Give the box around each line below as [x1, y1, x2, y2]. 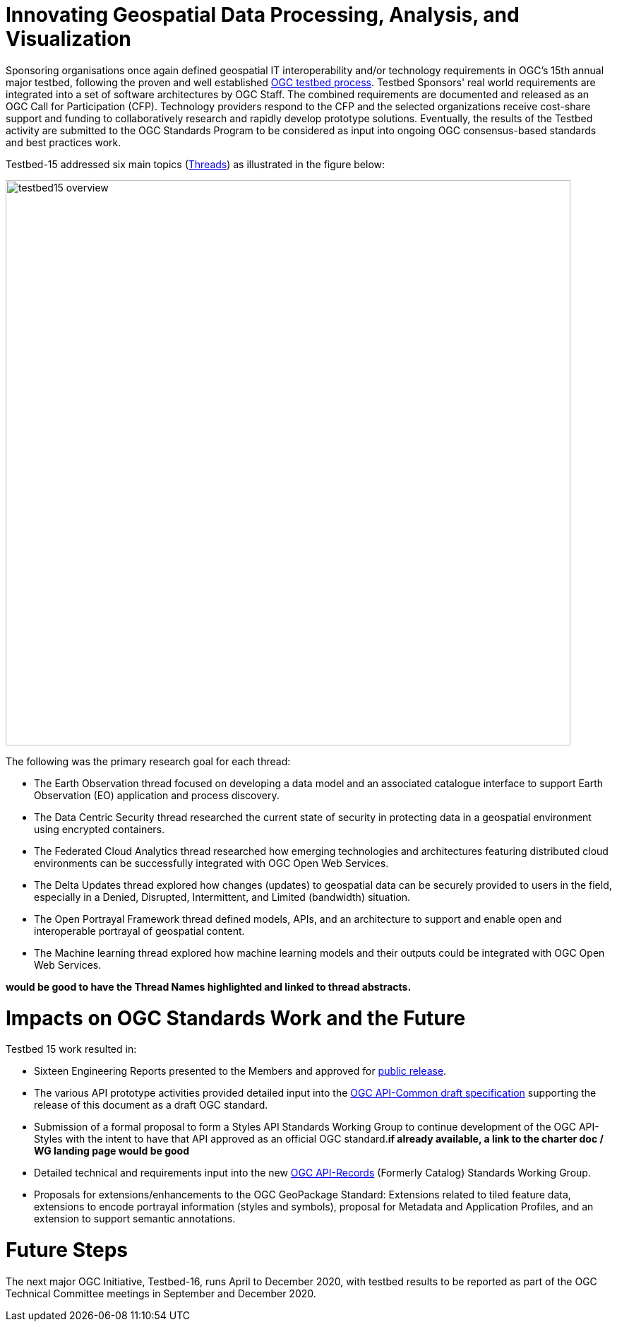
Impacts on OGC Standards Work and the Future [6, 1005, 466, 1030]
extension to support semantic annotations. [34, 1213, 236, 1225]
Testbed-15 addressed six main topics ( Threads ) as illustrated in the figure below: [6, 158, 385, 170]
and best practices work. [6, 136, 121, 148]
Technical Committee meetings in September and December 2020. [6, 1287, 316, 1299]
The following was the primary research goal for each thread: [6, 755, 291, 767]
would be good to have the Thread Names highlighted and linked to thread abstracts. [6, 980, 412, 993]
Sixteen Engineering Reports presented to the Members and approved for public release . [34, 1065, 447, 1078]
